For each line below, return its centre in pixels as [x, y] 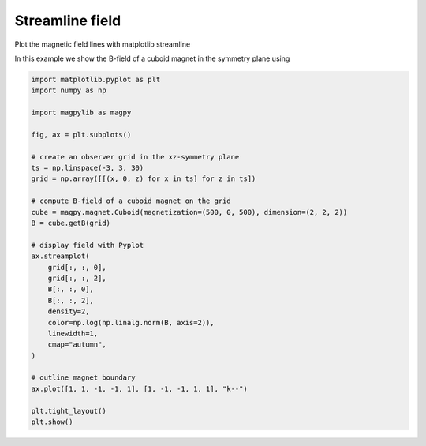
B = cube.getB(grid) [71, 223]
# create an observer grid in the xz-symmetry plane [135, 157]
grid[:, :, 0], [77, 267]
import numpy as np [69, 90]
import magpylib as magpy [81, 113]
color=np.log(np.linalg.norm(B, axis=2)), [131, 322]
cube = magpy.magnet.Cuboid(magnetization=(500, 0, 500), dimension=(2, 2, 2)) [189, 212]
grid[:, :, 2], [77, 278]
